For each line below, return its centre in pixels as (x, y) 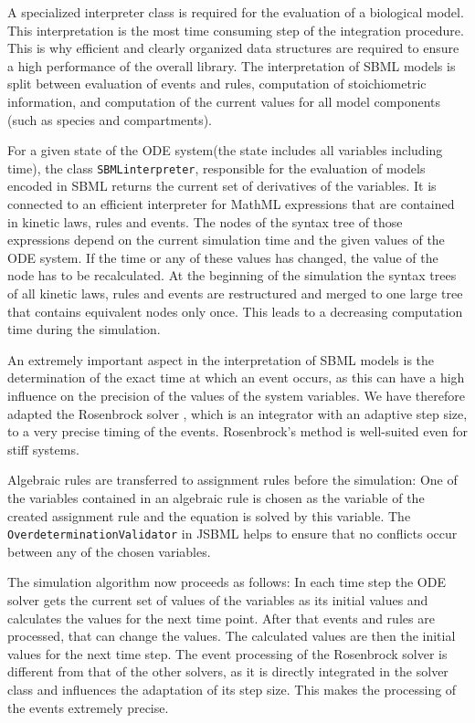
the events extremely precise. (88, 707)
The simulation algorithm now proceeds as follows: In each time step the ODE (227, 582)
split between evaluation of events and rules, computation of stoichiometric (217, 84)
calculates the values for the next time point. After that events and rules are (221, 618)
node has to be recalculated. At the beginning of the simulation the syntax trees (232, 275)
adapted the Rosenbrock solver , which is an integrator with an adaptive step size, (237, 413)
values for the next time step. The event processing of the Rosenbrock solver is (227, 653)
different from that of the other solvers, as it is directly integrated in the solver (228, 671)
